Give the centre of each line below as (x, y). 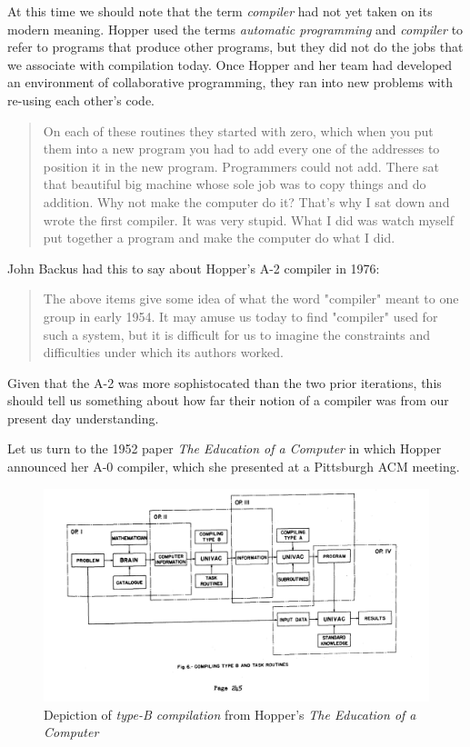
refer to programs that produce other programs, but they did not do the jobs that (235, 47)
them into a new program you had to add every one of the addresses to (241, 149)
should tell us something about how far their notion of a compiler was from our (228, 400)
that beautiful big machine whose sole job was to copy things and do (235, 184)
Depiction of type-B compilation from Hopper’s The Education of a (230, 714)
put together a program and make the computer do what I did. (219, 238)
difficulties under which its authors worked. (163, 352)
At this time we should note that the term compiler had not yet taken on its (220, 11)
